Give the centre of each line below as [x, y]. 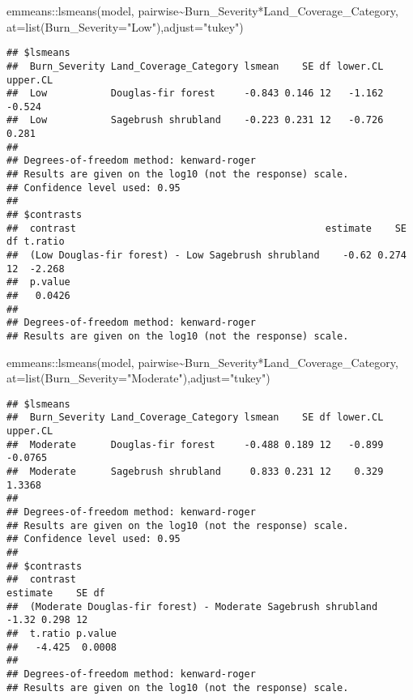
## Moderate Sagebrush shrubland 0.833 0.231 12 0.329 [195, 472]
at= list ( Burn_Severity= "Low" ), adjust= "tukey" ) [125, 26]
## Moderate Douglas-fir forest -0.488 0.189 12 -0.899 [195, 444]
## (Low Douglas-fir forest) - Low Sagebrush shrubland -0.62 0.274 [206, 256]
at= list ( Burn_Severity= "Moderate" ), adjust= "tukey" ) [138, 378]
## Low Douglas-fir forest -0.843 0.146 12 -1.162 [195, 94]
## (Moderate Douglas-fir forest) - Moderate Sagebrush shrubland [192, 606]
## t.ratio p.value [62, 633]
